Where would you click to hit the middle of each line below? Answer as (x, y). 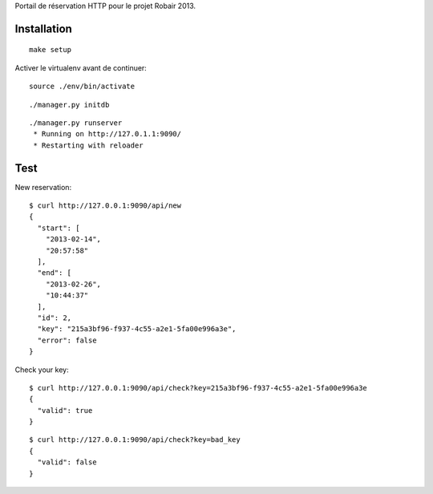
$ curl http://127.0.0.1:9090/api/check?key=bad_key (135, 440)
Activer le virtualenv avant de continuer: (81, 67)
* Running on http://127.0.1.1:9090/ (107, 134)
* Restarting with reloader (88, 145)
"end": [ (55, 273)
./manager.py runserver (76, 123)
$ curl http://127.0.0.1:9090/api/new (105, 206)
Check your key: (42, 370)
